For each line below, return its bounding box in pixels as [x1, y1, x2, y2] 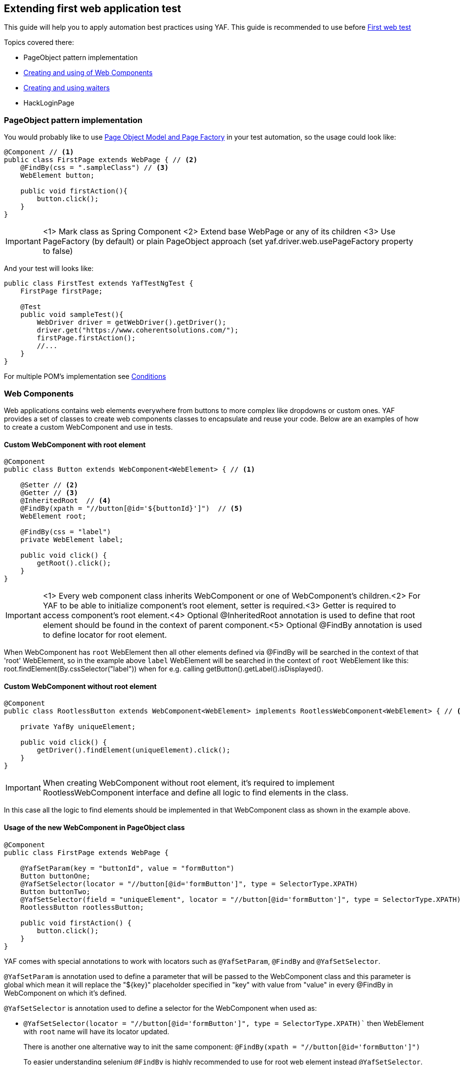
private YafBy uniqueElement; [20, 723, 136, 731]
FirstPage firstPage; [20, 287, 103, 295]
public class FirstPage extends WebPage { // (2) [4, 156, 198, 164]
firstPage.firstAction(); [37, 334, 136, 342]
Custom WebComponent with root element [4, 440, 146, 449]
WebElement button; [20, 171, 95, 180]
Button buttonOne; [20, 872, 91, 880]
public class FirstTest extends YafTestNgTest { [4, 279, 193, 288]
